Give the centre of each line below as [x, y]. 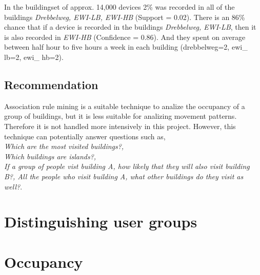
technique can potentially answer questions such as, [85, 136]
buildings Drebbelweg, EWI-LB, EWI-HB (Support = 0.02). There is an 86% [125, 17]
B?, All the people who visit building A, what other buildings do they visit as [124, 176]
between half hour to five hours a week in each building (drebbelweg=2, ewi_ [126, 47]
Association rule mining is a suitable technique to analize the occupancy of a [125, 106]
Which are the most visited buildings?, [64, 146]
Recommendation [51, 84]
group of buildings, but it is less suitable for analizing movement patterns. [121, 116]
